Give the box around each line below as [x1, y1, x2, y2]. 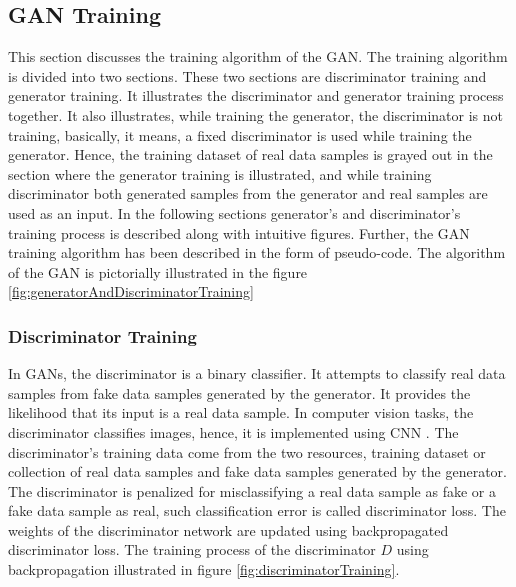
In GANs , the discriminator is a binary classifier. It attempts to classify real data [8, 363, 506, 384]
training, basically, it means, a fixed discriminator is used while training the [8, 124, 472, 145]
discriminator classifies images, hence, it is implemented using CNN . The [8, 421, 459, 442]
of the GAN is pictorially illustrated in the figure [8, 261, 308, 282]
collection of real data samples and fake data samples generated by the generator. [8, 461, 507, 482]
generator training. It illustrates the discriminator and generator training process [8, 85, 504, 106]
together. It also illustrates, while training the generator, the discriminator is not [8, 104, 503, 125]
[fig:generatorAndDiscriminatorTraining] [8, 281, 254, 302]
